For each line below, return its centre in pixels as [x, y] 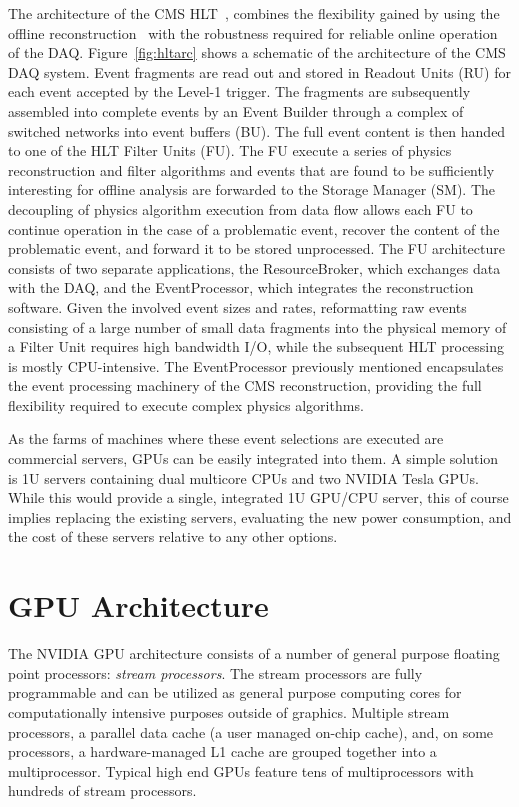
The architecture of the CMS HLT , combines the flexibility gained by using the [254, 13]
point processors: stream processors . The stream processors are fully [215, 672]
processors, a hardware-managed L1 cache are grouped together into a [222, 751]
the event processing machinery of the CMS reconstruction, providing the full [245, 385]
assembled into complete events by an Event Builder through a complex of [236, 110]
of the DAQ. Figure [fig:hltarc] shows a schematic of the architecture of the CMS [257, 52]
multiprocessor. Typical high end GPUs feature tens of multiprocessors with [241, 770]
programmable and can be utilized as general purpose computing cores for [235, 692]
